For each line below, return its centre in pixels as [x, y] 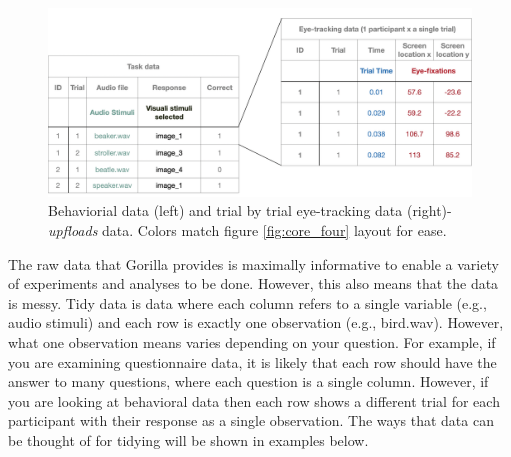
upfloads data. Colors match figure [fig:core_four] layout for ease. [247, 230]
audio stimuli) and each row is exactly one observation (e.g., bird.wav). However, [256, 322]
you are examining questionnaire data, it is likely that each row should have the [252, 361]
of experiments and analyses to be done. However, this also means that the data [253, 283]
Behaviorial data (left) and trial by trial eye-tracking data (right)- [250, 210]
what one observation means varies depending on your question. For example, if [252, 341]
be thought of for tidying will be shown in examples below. [188, 439]
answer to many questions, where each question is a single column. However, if [248, 381]
